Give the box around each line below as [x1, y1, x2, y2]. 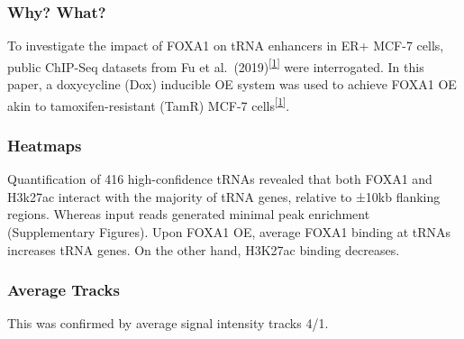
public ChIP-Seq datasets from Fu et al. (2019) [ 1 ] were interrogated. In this [7, 54, 424, 76]
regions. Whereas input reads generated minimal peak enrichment [7, 205, 370, 224]
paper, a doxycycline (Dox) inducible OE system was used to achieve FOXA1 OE [7, 75, 457, 94]
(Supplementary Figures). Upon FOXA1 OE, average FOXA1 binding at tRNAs [7, 222, 451, 241]
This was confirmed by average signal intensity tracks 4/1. [7, 314, 329, 333]
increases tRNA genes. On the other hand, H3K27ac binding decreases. [7, 240, 400, 259]
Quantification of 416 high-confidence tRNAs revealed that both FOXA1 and [7, 169, 432, 188]
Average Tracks [7, 279, 120, 301]
